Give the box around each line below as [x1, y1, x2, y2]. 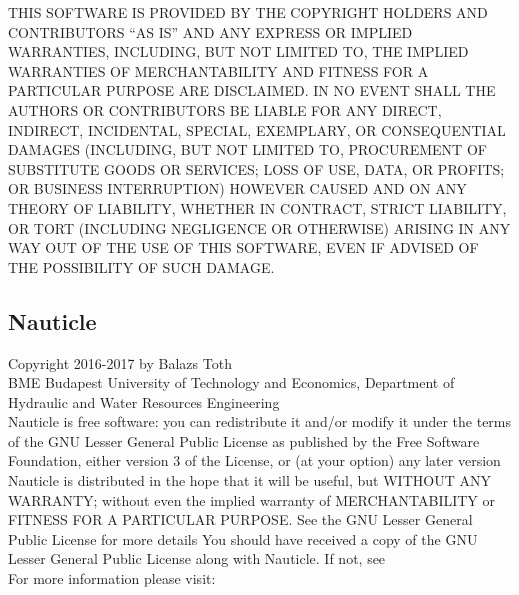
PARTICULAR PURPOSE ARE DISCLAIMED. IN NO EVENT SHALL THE [8, 80, 496, 101]
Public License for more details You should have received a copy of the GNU [8, 528, 478, 549]
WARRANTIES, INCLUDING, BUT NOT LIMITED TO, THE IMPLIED [8, 41, 469, 62]
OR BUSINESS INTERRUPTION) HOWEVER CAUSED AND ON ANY [8, 178, 467, 199]
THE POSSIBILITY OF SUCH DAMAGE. [8, 256, 275, 277]
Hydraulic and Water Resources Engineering [8, 391, 280, 412]
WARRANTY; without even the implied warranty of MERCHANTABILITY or [8, 489, 496, 510]
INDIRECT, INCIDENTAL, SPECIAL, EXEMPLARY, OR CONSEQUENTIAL [8, 119, 506, 140]
